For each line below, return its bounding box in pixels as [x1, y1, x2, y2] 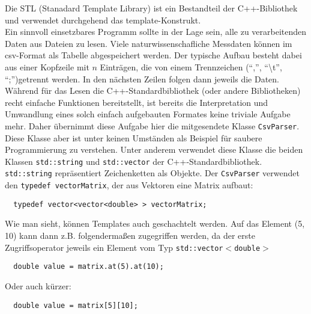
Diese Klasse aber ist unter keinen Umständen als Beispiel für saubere [5, 131, 262, 144]
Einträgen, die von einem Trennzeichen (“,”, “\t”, [100, 60, 282, 73]
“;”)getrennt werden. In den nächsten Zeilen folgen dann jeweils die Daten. [5, 72, 279, 85]
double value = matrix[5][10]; [13, 301, 138, 310]
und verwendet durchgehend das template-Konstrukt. [5, 13, 201, 26]
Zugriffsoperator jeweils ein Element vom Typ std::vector [5, 241, 223, 253]
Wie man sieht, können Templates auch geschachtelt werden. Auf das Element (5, [5, 217, 305, 230]
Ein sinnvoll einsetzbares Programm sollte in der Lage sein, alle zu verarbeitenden [5, 25, 307, 38]
